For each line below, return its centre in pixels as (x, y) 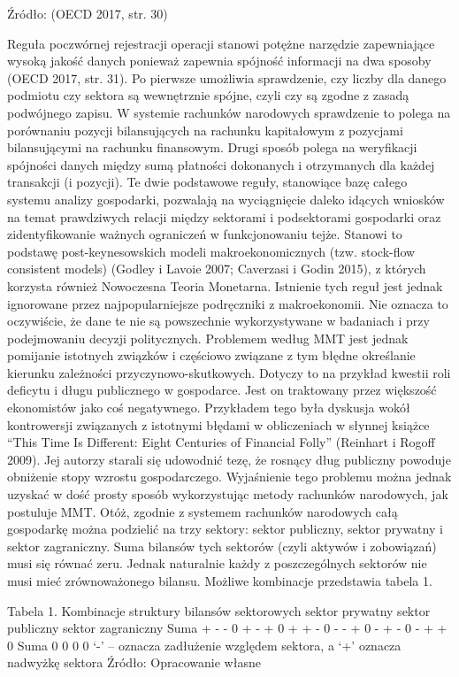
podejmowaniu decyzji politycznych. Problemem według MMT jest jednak (208, 338)
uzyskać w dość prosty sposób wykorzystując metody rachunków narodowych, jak (228, 494)
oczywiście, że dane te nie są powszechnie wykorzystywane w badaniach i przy (218, 321)
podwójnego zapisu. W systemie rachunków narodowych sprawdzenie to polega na (229, 112)
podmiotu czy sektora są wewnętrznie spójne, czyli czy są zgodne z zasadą (208, 95)
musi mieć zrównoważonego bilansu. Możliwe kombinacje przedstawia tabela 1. (220, 581)
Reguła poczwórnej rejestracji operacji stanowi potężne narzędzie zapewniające (221, 43)
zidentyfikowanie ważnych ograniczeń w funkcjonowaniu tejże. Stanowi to (205, 234)
